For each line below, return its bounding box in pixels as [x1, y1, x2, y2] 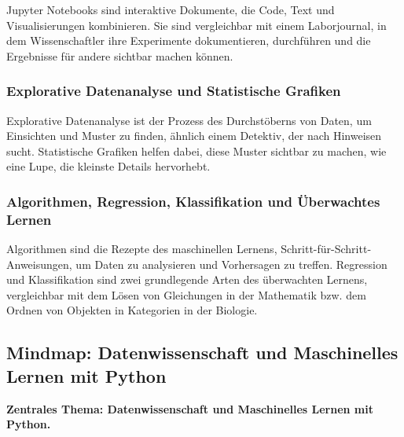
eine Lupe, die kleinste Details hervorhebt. [6, 158, 211, 174]
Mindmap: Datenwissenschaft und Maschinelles [6, 340, 398, 365]
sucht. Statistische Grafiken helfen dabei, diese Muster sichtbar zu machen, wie [6, 142, 387, 159]
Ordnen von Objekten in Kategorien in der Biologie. [6, 302, 258, 318]
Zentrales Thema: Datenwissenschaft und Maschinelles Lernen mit [6, 400, 374, 417]
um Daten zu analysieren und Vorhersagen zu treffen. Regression [75, 255, 387, 272]
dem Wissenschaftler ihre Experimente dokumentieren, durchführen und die [6, 32, 371, 49]
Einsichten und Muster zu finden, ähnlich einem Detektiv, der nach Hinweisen [6, 127, 382, 144]
